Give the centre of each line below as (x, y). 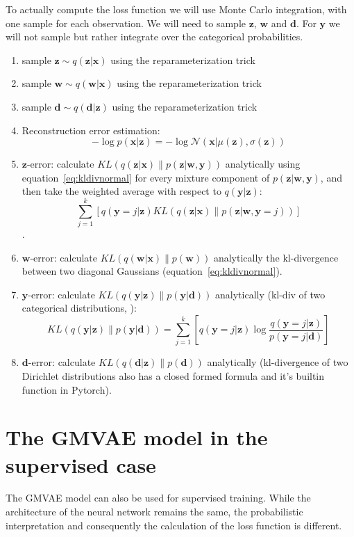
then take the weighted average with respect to (121, 191)
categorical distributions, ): (79, 308)
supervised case (81, 464)
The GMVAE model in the (137, 437)
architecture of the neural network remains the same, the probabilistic (154, 512)
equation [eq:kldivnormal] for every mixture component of (146, 177)
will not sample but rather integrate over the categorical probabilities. (154, 37)
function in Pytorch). (67, 389)
